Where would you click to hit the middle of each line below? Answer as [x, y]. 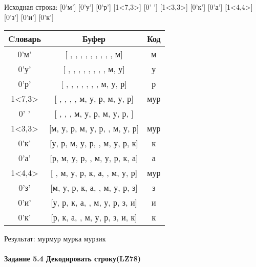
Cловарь [25, 39]
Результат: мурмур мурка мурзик [55, 239]
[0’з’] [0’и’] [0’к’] [29, 17]
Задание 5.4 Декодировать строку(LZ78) [73, 259]
